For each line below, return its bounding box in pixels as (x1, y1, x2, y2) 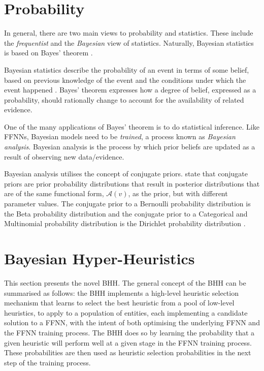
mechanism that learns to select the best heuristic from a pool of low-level (4, 297, 235, 308)
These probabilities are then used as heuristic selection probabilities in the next (4, 347, 251, 358)
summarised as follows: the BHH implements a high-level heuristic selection (4, 287, 239, 298)
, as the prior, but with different (128, 188, 228, 199)
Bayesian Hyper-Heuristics (4, 248, 195, 268)
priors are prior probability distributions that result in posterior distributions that (4, 178, 260, 189)
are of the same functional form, (4, 188, 104, 199)
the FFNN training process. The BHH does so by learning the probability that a (4, 327, 255, 337)
